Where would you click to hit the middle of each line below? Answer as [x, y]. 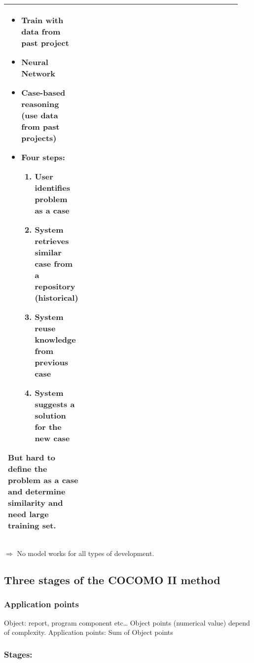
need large [28, 514]
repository [55, 286]
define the [28, 469]
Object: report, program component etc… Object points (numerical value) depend [127, 622]
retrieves [52, 241]
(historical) [56, 297]
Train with [42, 20]
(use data [40, 115]
